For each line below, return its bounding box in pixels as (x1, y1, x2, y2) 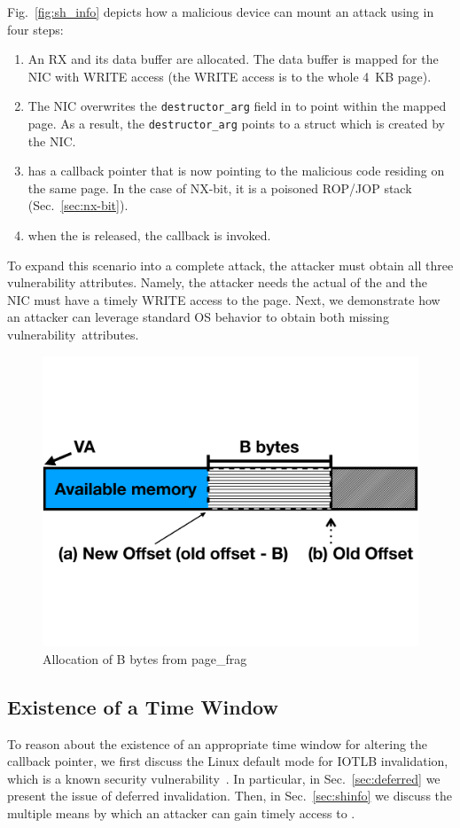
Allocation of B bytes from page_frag (43, 649, 247, 668)
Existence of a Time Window (7, 692, 278, 720)
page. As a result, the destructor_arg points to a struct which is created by (27, 114, 445, 133)
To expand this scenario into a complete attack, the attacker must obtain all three (7, 255, 454, 274)
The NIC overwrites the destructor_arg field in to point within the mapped (27, 97, 447, 115)
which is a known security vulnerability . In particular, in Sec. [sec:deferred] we (7, 769, 441, 787)
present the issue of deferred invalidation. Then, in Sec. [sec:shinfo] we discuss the (7, 786, 453, 805)
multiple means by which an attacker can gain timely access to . (7, 803, 355, 822)
